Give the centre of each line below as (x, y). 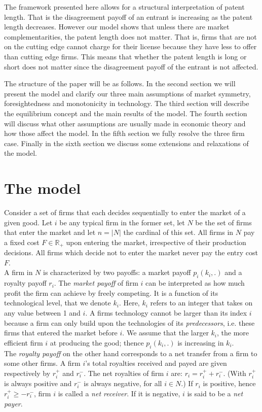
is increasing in (201, 342)
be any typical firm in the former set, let (122, 222)
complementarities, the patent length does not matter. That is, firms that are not (130, 36)
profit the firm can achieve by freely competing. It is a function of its (111, 293)
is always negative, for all (123, 383)
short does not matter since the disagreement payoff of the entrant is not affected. (131, 66)
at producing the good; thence (97, 342)
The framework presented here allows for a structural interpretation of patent (124, 7)
